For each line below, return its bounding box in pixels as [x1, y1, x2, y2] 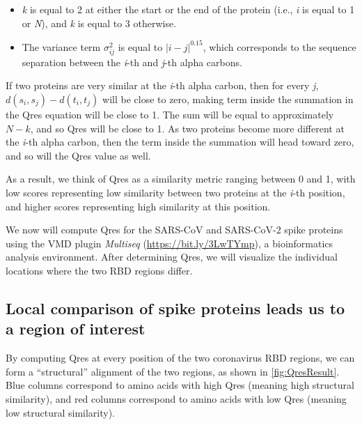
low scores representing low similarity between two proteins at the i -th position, [6, 185, 345, 199]
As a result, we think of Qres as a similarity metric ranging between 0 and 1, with [6, 171, 356, 186]
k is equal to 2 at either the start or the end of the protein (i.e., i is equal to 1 [22, 2, 355, 16]
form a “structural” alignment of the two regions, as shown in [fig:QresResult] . [6, 364, 340, 378]
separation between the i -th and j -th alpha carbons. [22, 54, 242, 69]
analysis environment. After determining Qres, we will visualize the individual [6, 249, 338, 264]
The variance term [22, 39, 101, 54]
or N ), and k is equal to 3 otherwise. [22, 15, 177, 30]
